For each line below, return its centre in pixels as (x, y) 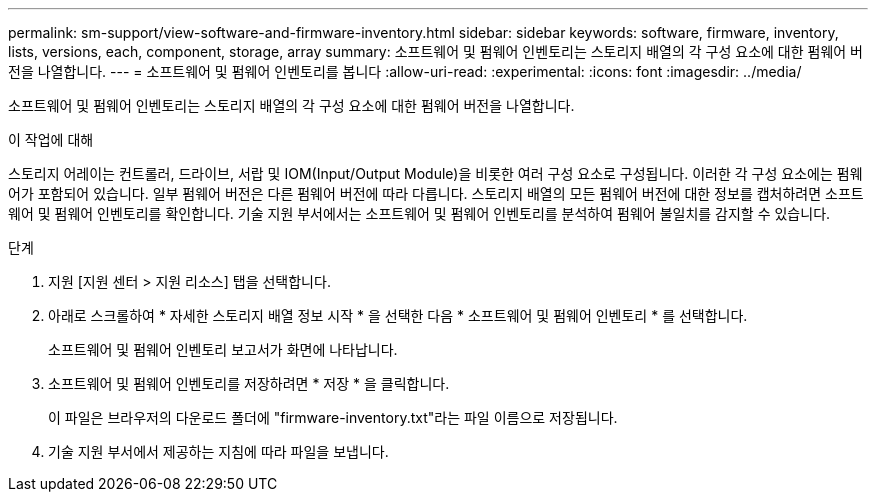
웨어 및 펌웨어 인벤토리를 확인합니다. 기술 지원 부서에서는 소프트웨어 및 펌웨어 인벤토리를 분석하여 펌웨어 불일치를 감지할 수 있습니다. (419, 213)
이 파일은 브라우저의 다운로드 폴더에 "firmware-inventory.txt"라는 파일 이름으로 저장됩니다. (333, 417)
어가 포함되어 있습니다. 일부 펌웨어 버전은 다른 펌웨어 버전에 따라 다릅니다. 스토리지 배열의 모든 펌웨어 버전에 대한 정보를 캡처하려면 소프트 (436, 193)
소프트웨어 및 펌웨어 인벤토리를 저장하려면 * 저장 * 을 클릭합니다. (249, 383)
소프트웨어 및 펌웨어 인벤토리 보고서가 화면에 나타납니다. (223, 349)
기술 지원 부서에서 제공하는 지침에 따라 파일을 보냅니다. (218, 451)
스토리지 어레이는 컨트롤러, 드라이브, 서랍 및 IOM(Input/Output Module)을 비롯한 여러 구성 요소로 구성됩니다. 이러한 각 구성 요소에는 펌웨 (435, 173)
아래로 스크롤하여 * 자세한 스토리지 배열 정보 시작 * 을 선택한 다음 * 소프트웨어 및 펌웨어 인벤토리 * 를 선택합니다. (398, 315)
